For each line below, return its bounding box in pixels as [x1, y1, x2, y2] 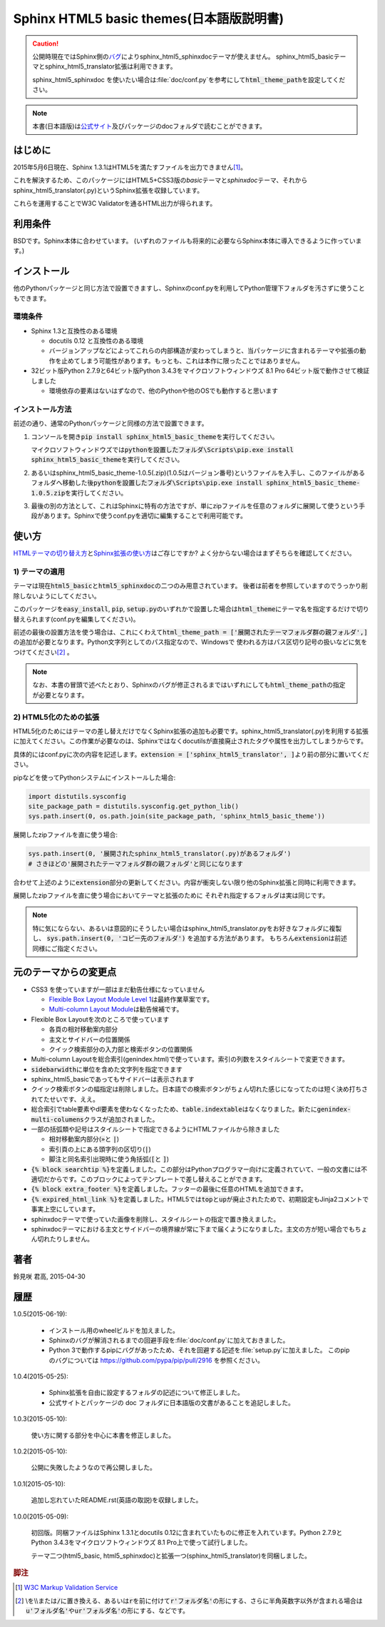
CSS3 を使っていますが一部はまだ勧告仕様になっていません [31, 985, 205, 994]
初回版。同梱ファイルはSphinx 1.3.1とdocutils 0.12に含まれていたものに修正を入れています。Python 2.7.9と [31, 1528, 343, 1536]
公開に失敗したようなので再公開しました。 [31, 1464, 156, 1472]
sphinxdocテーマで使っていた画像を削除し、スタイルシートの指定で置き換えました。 [31, 1214, 280, 1224]
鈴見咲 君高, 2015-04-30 [13, 1272, 86, 1281]
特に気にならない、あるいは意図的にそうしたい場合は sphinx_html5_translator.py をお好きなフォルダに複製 [32, 924, 342, 932]
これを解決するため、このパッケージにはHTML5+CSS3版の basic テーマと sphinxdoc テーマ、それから [13, 176, 308, 185]
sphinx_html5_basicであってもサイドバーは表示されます [31, 1075, 195, 1084]
